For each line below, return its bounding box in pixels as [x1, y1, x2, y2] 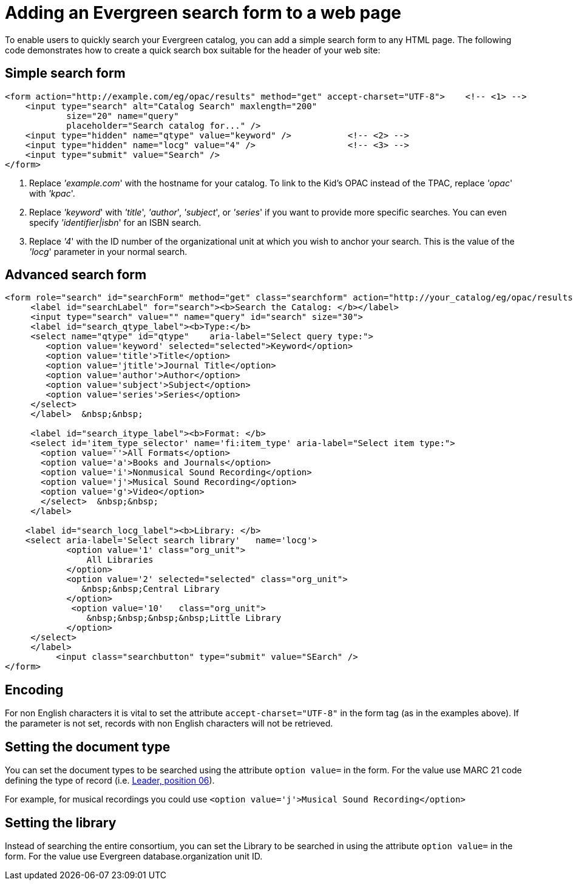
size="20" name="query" [66, 110, 179, 121]
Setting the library [5, 815, 117, 830]
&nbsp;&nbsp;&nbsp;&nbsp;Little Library [86, 613, 282, 623]
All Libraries [86, 555, 154, 565]
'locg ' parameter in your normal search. [29, 246, 188, 257]
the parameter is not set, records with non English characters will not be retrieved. [5, 718, 333, 729]
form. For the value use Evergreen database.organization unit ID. [5, 850, 263, 861]
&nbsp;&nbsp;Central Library [81, 584, 220, 594]
